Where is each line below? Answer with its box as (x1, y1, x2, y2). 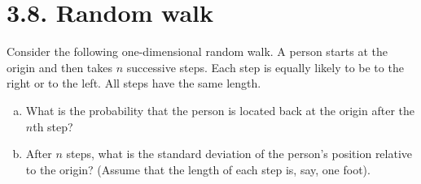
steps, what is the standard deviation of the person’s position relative (66, 145, 413, 162)
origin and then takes (7, 58, 113, 75)
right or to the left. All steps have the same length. (7, 75, 261, 92)
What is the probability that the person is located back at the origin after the (25, 101, 414, 118)
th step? (33, 118, 73, 135)
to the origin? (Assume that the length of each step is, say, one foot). (25, 160, 371, 178)
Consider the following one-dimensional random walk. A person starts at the (7, 43, 388, 60)
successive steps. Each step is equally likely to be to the (126, 58, 404, 75)
